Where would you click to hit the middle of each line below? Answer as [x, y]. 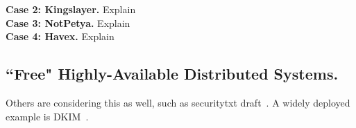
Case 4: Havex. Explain [60, 36]
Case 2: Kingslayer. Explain [71, 9]
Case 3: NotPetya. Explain [68, 22]
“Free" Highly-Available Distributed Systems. [172, 74]
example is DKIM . [47, 116]
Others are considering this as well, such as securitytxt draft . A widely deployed [178, 102]
